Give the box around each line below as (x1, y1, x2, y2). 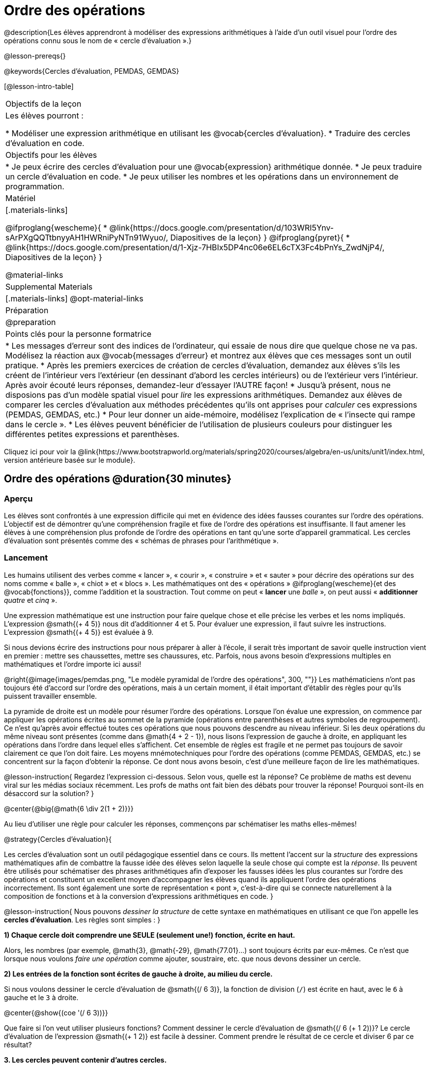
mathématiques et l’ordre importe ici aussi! (4, 659, 142, 668)
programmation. (5, 181, 64, 191)
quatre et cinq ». (4, 595, 57, 604)
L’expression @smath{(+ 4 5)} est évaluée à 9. (4, 627, 154, 636)
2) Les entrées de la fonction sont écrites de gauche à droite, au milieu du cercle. (4, 969, 273, 978)
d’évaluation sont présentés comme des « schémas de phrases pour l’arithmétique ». (4, 536, 279, 545)
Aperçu (4, 493, 33, 504)
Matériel (5, 193, 36, 203)
